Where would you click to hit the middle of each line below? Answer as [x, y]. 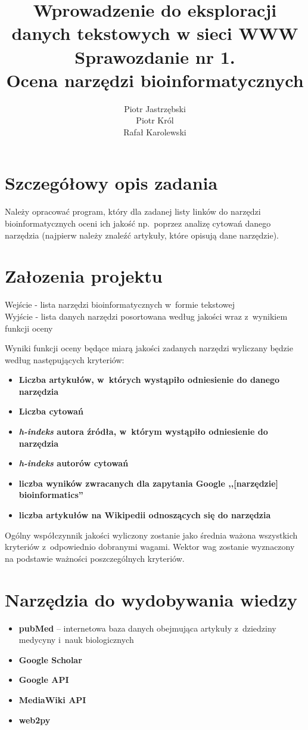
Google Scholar [50, 659]
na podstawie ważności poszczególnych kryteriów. [95, 558]
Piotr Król [155, 120]
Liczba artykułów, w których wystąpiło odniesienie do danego [149, 380]
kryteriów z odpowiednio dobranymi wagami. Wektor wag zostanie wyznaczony [150, 547]
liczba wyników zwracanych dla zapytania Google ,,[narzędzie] [149, 483]
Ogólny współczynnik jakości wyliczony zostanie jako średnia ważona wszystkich [151, 535]
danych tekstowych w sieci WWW [155, 33]
